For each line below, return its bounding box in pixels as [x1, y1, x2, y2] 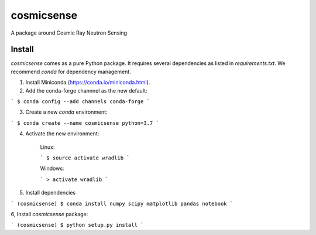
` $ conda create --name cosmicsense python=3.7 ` [11, 120, 159, 126]
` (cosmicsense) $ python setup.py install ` [11, 222, 144, 229]
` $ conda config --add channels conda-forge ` [11, 98, 150, 105]
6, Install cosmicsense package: [11, 210, 88, 217]
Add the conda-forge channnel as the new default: [25, 87, 147, 94]
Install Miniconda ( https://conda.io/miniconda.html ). [25, 79, 150, 86]
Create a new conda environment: [25, 108, 108, 115]
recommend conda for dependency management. [11, 68, 131, 75]
